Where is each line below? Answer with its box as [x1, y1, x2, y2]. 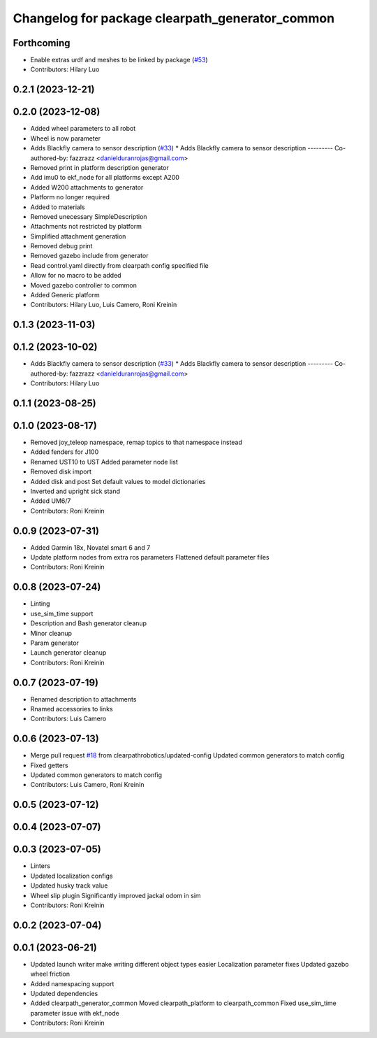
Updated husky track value [30, 881, 108, 890]
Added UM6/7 [30, 497, 71, 505]
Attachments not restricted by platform [30, 222, 142, 231]
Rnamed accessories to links [30, 705, 113, 713]
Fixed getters [30, 761, 69, 769]
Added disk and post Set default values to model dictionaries [30, 477, 206, 485]
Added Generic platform [30, 291, 101, 299]
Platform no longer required [30, 193, 110, 201]
